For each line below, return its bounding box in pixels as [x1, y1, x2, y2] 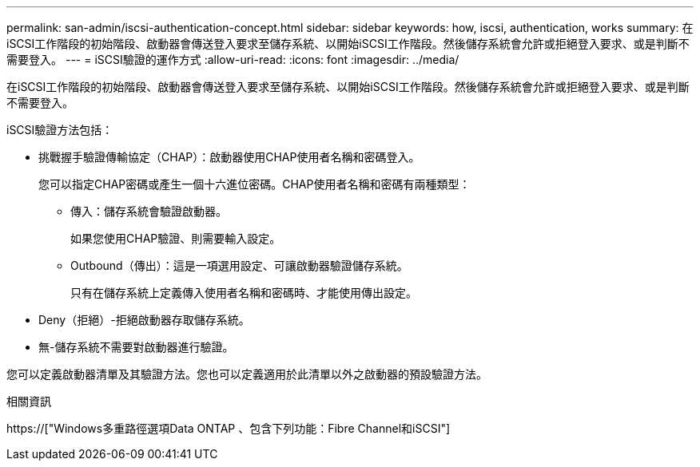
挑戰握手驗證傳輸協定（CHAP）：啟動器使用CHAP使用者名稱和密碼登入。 [38, 150, 420, 164]
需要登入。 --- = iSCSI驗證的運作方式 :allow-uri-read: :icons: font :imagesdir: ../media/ [6, 53, 459, 66]
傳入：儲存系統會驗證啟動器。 [70, 204, 227, 218]
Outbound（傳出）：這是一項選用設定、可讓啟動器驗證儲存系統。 [70, 259, 408, 272]
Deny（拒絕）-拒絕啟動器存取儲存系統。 [38, 313, 250, 327]
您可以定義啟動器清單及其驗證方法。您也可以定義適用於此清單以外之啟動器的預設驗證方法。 [6, 367, 487, 381]
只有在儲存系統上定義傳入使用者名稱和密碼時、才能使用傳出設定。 [70, 286, 417, 299]
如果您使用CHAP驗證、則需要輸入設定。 [70, 232, 281, 245]
